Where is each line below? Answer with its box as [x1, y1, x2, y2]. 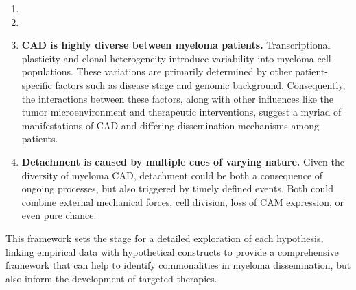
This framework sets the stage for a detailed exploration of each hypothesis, [5, 230, 324, 245]
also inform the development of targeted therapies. [5, 271, 217, 285]
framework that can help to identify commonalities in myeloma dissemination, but [5, 258, 351, 272]
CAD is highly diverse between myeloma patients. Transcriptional [21, 38, 331, 52]
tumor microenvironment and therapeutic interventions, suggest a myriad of [21, 105, 342, 119]
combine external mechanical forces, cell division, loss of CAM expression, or [21, 194, 344, 209]
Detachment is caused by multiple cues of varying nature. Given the [21, 154, 344, 168]
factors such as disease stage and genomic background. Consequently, [55, 77, 346, 92]
